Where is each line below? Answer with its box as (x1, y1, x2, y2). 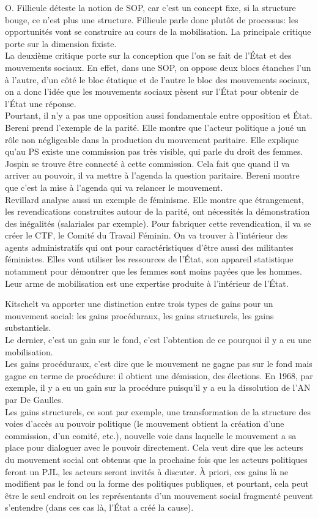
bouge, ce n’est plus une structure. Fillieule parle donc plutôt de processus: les (5, 13, 298, 26)
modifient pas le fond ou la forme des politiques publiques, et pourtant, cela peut (5, 477, 309, 490)
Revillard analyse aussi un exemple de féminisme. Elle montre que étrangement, (5, 193, 304, 205)
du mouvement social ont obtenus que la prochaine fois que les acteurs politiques (5, 453, 308, 465)
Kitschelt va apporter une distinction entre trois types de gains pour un (5, 297, 273, 310)
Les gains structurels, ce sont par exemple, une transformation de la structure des (5, 405, 311, 418)
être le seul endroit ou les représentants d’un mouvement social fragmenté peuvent (5, 489, 313, 501)
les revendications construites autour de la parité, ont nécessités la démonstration (5, 205, 310, 218)
